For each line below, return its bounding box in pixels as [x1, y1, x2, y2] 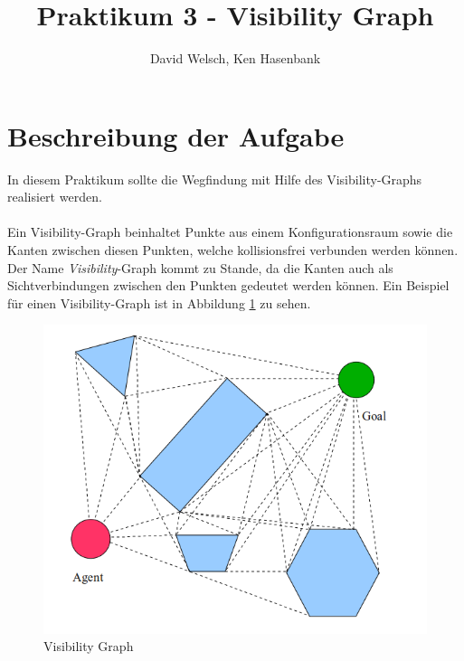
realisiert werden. [7, 187, 102, 206]
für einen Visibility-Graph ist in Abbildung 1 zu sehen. [7, 293, 311, 312]
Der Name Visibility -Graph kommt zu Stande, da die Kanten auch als [7, 258, 393, 277]
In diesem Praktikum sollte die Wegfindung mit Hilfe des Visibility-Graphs [7, 169, 422, 188]
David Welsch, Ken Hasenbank [149, 49, 321, 68]
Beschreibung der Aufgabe [7, 117, 345, 154]
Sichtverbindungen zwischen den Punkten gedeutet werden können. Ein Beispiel [7, 276, 450, 295]
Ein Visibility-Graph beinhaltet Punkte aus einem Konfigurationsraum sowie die [7, 222, 453, 241]
